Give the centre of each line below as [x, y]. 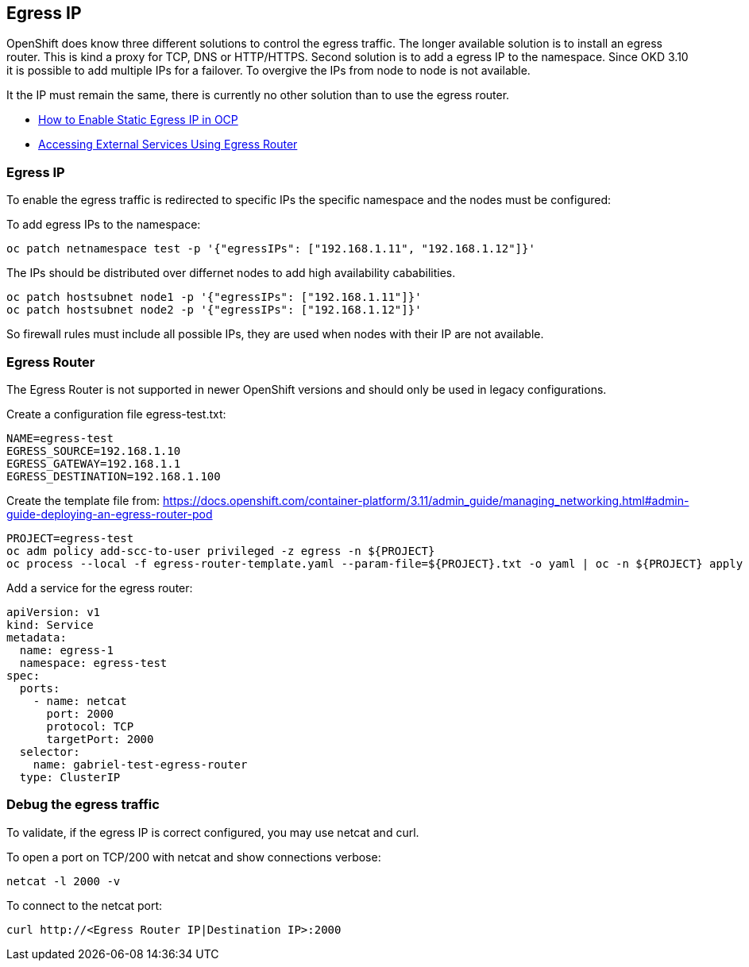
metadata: [37, 637]
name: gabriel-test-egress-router [140, 764]
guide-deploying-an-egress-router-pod [110, 514]
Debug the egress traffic [83, 805]
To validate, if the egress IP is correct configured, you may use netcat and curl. [213, 832]
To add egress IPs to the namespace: [104, 225]
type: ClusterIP [70, 777]
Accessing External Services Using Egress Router [168, 144]
